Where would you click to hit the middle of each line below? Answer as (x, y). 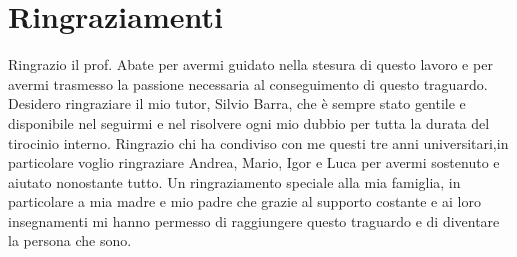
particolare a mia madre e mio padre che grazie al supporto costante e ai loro (244, 201)
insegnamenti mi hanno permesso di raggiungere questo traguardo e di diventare (254, 220)
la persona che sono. (70, 240)
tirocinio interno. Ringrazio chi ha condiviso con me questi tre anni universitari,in (258, 142)
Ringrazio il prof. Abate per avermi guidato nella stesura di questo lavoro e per (250, 64)
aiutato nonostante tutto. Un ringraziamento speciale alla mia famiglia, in (234, 181)
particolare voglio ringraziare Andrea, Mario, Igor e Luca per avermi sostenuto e (254, 162)
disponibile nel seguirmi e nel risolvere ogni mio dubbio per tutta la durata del (249, 122)
